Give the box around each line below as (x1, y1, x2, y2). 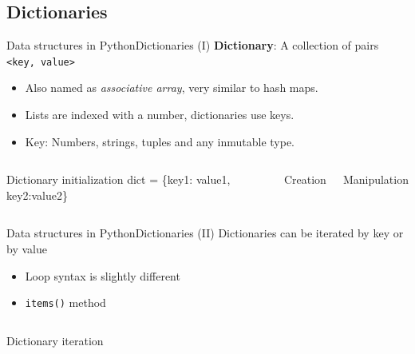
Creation (283, 171, 326, 188)
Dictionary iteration (6, 332, 104, 348)
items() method (25, 294, 106, 311)
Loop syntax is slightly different (25, 267, 180, 284)
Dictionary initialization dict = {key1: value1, (6, 171, 231, 188)
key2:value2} (6, 186, 68, 203)
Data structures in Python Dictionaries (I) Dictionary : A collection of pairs (6, 37, 379, 54)
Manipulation (342, 171, 409, 188)
